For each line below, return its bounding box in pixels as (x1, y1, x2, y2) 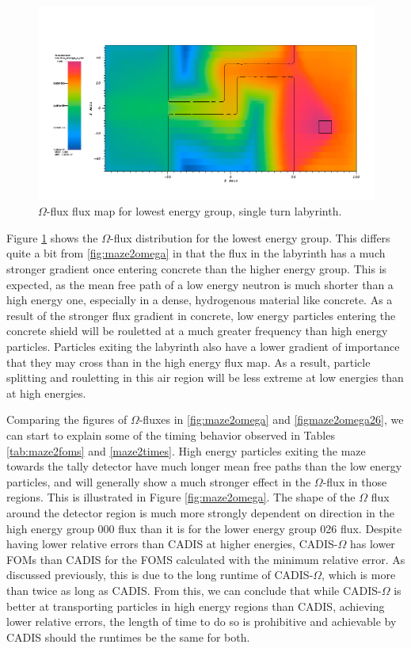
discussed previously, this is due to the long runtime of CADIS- (6, 566, 314, 583)
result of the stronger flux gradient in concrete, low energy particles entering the (6, 307, 396, 323)
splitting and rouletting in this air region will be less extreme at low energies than (6, 369, 404, 386)
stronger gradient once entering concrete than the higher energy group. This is (6, 261, 387, 277)
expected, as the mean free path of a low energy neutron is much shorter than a (6, 276, 394, 292)
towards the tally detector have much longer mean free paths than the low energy (6, 458, 402, 475)
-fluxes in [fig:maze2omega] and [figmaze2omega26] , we (139, 411, 404, 428)
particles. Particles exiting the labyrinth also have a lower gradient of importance (6, 338, 400, 355)
